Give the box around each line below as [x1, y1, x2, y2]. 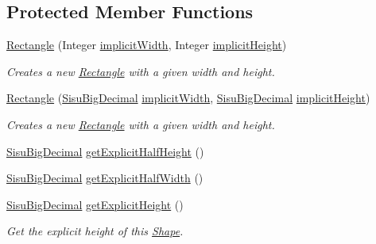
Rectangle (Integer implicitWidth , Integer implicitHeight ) [6, 36, 287, 53]
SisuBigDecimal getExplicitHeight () [6, 196, 184, 212]
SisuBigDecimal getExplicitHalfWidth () [6, 170, 204, 186]
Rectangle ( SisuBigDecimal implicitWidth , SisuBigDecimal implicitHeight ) [6, 90, 370, 106]
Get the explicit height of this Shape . [6, 223, 184, 239]
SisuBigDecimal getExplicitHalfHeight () [6, 143, 204, 159]
